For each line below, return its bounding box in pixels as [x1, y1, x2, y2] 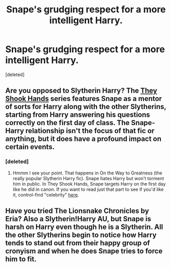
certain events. [5, 143, 55, 151]
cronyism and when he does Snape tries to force [5, 247, 163, 256]
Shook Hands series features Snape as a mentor [5, 94, 162, 103]
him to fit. [5, 255, 37, 263]
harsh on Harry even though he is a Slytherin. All [5, 223, 163, 232]
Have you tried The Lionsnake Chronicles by [5, 207, 149, 216]
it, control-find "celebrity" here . [12, 191, 79, 198]
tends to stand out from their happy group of [5, 239, 150, 247]
